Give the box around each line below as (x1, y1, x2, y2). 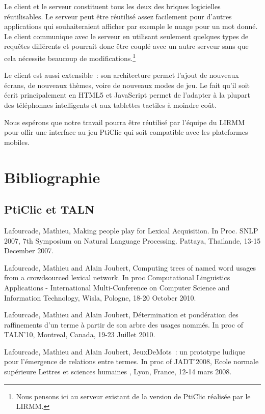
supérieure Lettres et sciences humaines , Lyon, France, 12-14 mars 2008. (4, 366, 232, 377)
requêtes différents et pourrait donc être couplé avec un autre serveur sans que (4, 41, 249, 51)
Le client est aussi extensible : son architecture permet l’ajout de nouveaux (4, 70, 239, 80)
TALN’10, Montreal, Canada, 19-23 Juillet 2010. (4, 329, 155, 340)
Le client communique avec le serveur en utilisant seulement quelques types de (4, 31, 249, 41)
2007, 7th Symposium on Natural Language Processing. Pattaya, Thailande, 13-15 (4, 235, 261, 246)
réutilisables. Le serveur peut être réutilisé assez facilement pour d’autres (4, 11, 232, 21)
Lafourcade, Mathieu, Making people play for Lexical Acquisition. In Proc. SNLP (4, 225, 258, 235)
